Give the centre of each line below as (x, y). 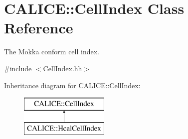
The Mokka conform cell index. (52, 52)
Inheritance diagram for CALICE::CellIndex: (72, 85)
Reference (39, 28)
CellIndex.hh (63, 68)
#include (18, 68)
